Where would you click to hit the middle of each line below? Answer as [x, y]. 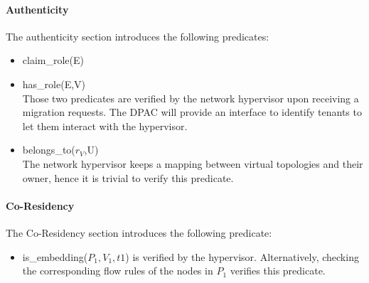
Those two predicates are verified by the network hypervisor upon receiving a [191, 98]
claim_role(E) [53, 60]
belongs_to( [49, 150]
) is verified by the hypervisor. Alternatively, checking [242, 256]
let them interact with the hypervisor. [105, 126]
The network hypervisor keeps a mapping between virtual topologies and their [193, 163]
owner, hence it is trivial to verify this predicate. [128, 177]
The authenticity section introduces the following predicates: [138, 36]
